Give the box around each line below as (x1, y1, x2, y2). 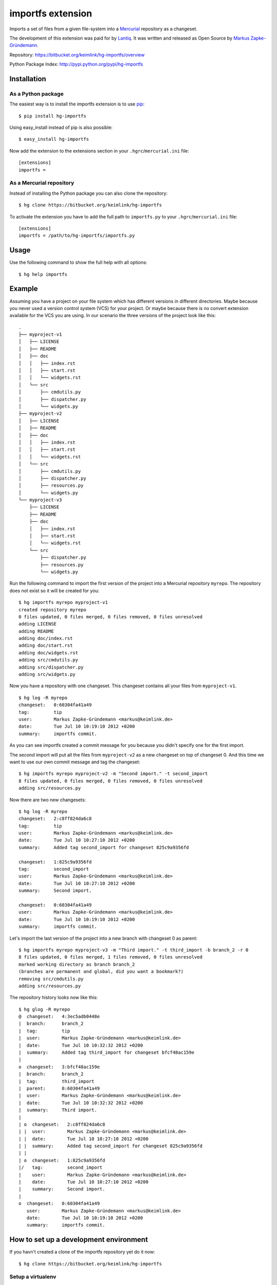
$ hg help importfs (18, 271, 68, 277)
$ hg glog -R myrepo (18, 1006, 70, 1012)
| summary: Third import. (18, 1107, 97, 1113)
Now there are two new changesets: (9, 797, 86, 803)
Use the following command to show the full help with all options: (9, 260, 147, 266)
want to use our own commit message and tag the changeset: (9, 759, 141, 765)
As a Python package (9, 90, 64, 97)
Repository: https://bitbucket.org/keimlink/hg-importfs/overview (9, 51, 145, 58)
